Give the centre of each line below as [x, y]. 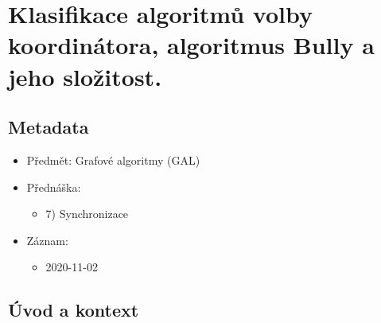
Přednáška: [54, 187]
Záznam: [47, 240]
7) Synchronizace [87, 214]
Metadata [49, 127]
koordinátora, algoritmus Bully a [191, 45]
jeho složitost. [85, 76]
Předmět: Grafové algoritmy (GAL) [113, 160]
